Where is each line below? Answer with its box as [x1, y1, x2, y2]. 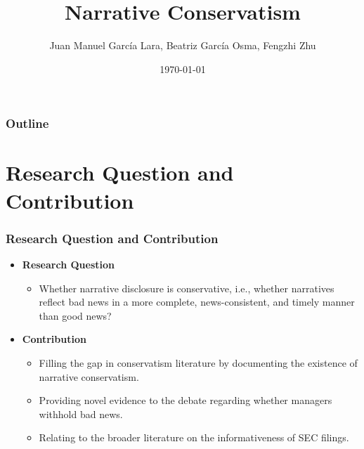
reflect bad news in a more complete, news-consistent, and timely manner [39, 294, 355, 309]
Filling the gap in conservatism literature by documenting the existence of [39, 355, 358, 370]
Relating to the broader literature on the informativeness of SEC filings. [39, 430, 349, 445]
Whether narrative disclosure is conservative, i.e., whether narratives [39, 280, 334, 295]
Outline [6, 115, 49, 132]
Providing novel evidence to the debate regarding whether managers [39, 393, 332, 408]
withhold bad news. [39, 406, 123, 421]
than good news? [39, 308, 112, 323]
